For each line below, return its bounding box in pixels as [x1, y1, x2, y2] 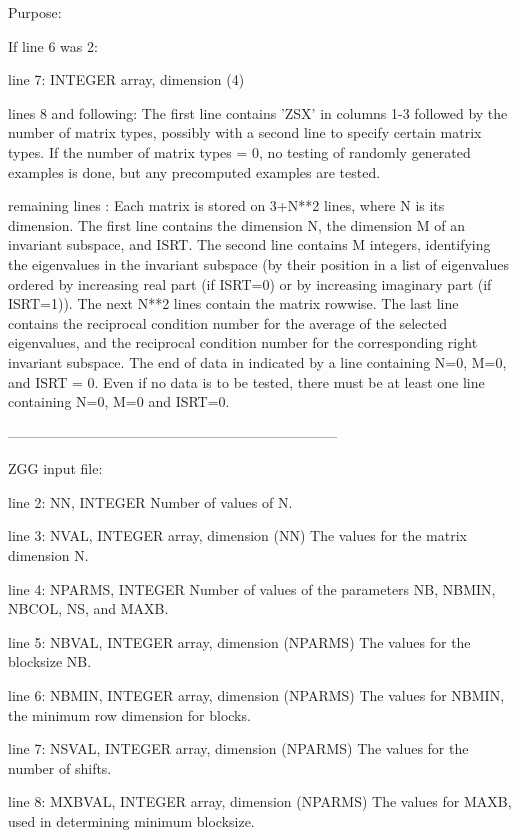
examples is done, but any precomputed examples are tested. [8, 161, 381, 182]
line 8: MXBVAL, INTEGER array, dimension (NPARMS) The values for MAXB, [8, 791, 512, 812]
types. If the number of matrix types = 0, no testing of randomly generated [8, 141, 471, 162]
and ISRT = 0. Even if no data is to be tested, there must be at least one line [8, 371, 485, 392]
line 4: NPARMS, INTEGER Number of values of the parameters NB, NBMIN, [8, 578, 496, 599]
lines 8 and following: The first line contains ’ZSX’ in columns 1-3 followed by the [8, 102, 508, 123]
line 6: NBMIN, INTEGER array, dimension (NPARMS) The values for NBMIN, [8, 685, 505, 706]
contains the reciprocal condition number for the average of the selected [8, 312, 447, 333]
